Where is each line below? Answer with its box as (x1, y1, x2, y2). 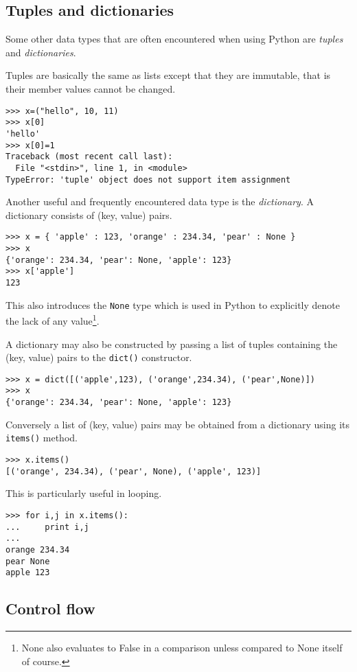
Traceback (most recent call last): (5, 152, 173, 162)
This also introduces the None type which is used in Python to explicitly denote (5, 297, 340, 312)
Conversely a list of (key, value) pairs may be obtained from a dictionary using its (5, 417, 350, 431)
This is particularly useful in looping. (5, 486, 162, 500)
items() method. (5, 430, 78, 445)
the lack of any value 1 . (5, 312, 100, 327)
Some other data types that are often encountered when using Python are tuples (5, 32, 343, 46)
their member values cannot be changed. (5, 81, 176, 95)
